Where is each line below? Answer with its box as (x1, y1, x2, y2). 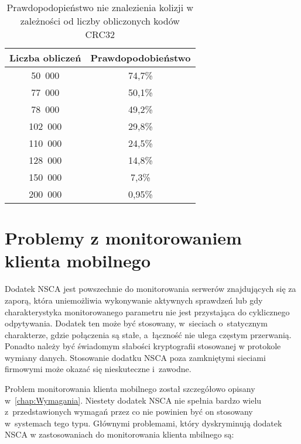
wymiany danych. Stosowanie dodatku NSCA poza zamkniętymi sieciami (5, 351, 266, 363)
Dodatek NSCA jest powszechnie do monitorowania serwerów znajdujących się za (5, 283, 296, 295)
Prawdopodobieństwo (90, 51, 191, 64)
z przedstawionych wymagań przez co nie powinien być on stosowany (5, 405, 253, 418)
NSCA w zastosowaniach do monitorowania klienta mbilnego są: (5, 428, 234, 440)
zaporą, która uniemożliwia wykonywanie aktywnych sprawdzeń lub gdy (5, 294, 263, 306)
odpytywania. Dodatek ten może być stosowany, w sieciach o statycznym (5, 317, 268, 329)
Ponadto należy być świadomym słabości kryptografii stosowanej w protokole (5, 340, 281, 352)
